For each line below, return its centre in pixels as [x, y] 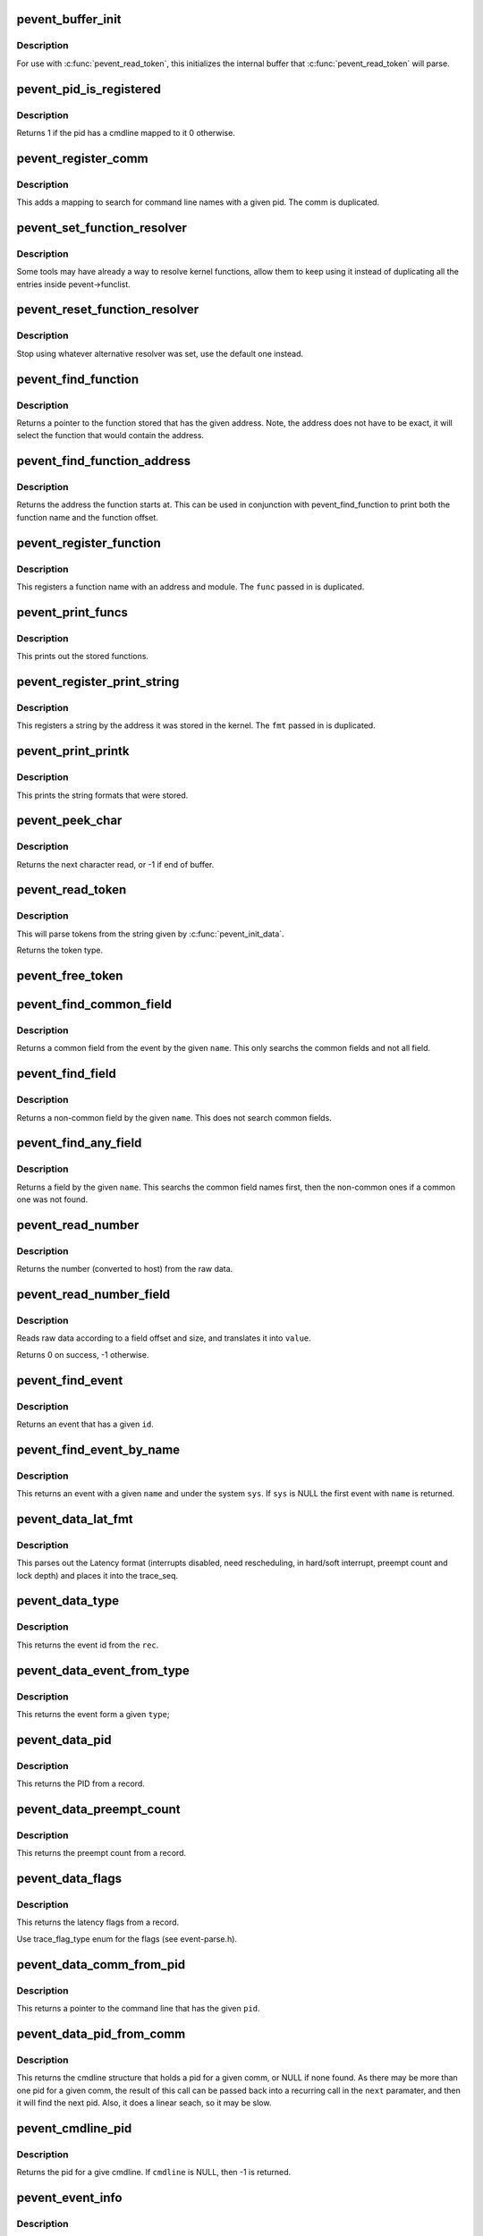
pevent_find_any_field [79, 1143]
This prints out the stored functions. [83, 656]
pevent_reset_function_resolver [108, 310]
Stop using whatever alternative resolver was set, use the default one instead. [160, 353]
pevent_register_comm [82, 158]
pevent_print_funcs [72, 612]
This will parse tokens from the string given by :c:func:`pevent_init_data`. [151, 934]
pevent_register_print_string [98, 682]
